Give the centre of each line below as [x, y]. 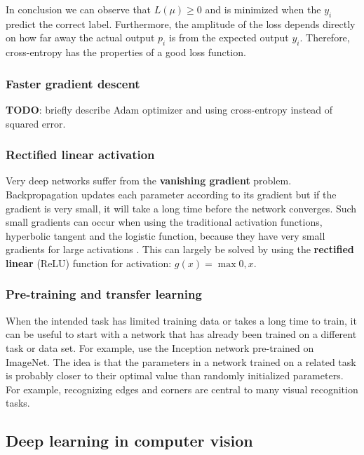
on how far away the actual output [80, 38]
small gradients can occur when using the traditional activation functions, [164, 222]
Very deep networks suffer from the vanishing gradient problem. [149, 181]
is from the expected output [229, 38]
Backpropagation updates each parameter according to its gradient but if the [171, 194]
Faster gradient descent [73, 83]
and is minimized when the [263, 9]
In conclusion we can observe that [79, 9]
